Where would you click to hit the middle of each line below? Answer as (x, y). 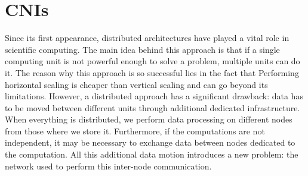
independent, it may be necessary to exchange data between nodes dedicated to (150, 142)
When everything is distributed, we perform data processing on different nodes (149, 119)
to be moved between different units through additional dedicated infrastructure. (153, 107)
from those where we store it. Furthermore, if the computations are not (135, 131)
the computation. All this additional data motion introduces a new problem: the (152, 154)
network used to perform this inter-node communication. (108, 166)
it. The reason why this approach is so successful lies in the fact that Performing (152, 72)
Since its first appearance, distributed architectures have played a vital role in (147, 38)
